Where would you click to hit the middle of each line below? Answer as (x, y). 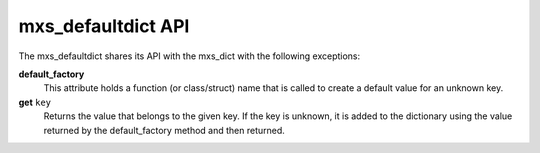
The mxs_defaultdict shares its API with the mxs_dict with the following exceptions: (189, 56)
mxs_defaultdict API (104, 26)
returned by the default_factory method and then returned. (164, 130)
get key (35, 102)
